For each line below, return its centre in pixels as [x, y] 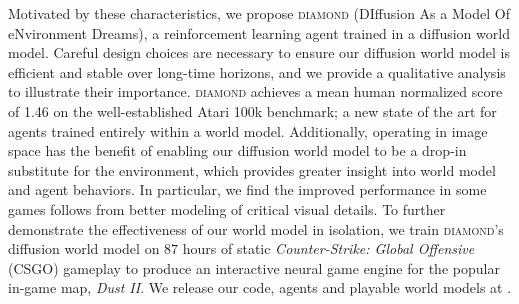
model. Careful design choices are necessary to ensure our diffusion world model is [259, 52]
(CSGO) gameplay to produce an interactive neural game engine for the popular [254, 267]
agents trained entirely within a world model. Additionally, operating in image [248, 130]
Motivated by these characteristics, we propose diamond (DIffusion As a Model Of [259, 13]
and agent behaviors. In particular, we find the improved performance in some [247, 189]
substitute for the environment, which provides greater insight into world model [252, 169]
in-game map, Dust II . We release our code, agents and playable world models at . [260, 287]
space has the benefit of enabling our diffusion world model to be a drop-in [237, 150]
